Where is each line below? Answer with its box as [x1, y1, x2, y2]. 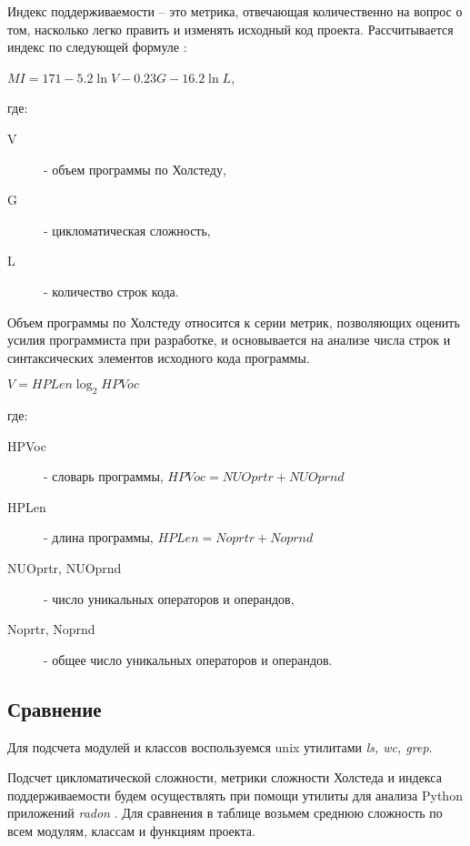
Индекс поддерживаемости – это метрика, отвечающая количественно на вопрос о [7, 2, 463, 20]
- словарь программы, [44, 467, 164, 486]
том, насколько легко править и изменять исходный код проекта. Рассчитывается [7, 19, 454, 38]
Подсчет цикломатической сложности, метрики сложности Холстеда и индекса [7, 768, 442, 787]
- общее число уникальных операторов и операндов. [44, 650, 333, 669]
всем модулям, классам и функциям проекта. [7, 821, 255, 841]
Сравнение [7, 694, 102, 722]
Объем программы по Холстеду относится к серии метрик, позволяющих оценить [7, 312, 460, 331]
